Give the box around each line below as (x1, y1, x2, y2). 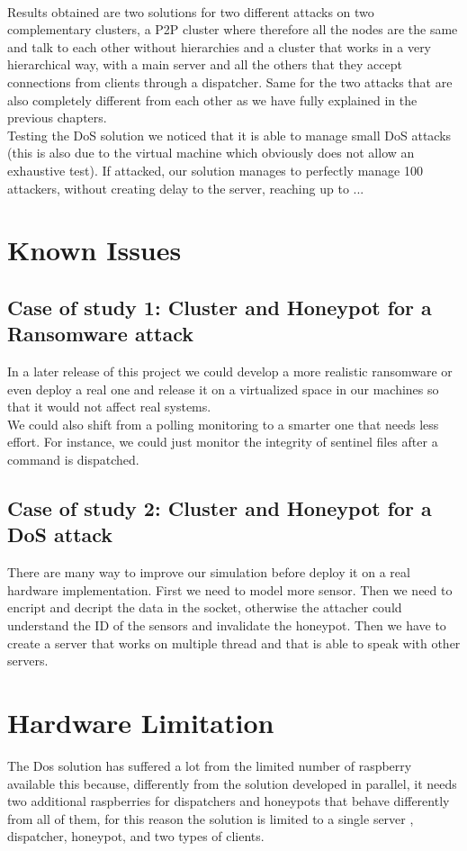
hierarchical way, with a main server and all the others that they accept (7, 55, 402, 74)
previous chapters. (7, 108, 107, 127)
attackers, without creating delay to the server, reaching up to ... (7, 178, 364, 197)
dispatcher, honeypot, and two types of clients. (7, 827, 265, 846)
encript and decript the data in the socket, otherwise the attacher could (7, 598, 402, 617)
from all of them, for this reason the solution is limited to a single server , (7, 809, 414, 828)
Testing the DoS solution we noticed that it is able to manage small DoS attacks (7, 125, 452, 144)
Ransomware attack (7, 320, 193, 348)
